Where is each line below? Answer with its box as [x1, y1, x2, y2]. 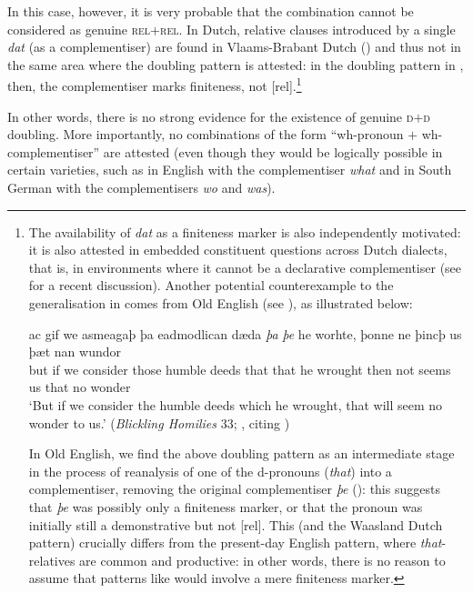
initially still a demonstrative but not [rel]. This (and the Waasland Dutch [28, 515, 443, 534]
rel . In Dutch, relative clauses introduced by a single [160, 19, 456, 38]
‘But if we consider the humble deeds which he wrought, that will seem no [28, 395, 443, 414]
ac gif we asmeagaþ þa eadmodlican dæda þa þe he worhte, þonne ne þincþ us [28, 324, 462, 343]
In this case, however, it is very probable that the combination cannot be [7, 2, 414, 20]
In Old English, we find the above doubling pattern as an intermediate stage [28, 444, 455, 463]
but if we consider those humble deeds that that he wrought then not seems [28, 359, 451, 378]
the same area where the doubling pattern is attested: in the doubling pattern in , [7, 55, 464, 74]
